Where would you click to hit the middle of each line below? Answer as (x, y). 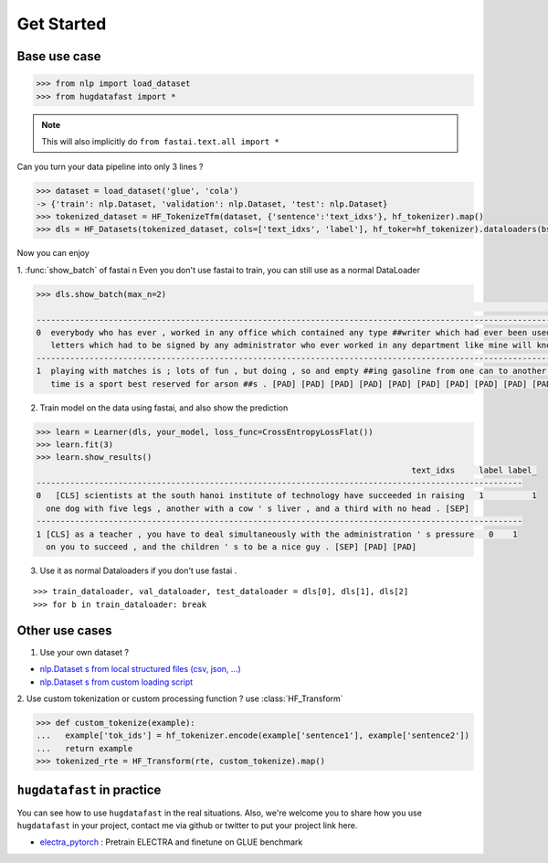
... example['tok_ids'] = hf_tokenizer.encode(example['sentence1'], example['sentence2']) (253, 735)
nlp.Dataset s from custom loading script (116, 682)
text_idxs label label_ (474, 470)
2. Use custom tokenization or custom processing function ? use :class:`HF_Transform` (180, 698)
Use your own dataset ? (84, 652)
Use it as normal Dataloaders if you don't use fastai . (138, 570)
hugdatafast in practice (89, 790)
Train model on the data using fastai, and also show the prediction (164, 408)
